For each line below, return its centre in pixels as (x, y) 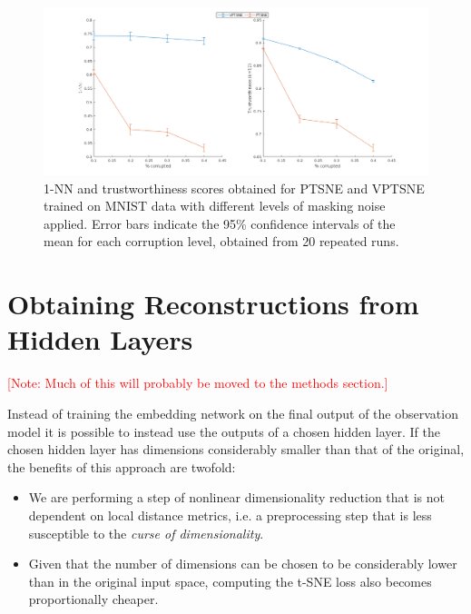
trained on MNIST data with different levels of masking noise (215, 206)
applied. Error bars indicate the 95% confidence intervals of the (220, 223)
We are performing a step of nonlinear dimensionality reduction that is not (236, 497)
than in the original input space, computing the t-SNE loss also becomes (230, 581)
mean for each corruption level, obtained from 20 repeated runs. (221, 241)
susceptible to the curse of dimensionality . (146, 533)
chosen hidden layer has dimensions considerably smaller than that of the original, (236, 449)
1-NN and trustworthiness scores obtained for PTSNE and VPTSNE (234, 188)
